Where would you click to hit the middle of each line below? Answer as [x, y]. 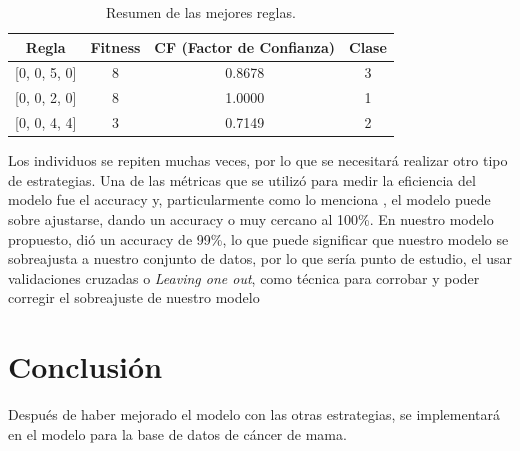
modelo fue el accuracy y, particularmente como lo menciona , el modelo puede [249, 199]
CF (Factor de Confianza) [245, 46]
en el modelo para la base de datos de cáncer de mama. [177, 433]
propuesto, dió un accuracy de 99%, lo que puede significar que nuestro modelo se [258, 238]
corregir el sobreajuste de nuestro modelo [134, 297]
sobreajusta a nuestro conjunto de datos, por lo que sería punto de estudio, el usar [260, 258]
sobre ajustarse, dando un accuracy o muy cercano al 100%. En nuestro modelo [251, 219]
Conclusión [85, 366]
